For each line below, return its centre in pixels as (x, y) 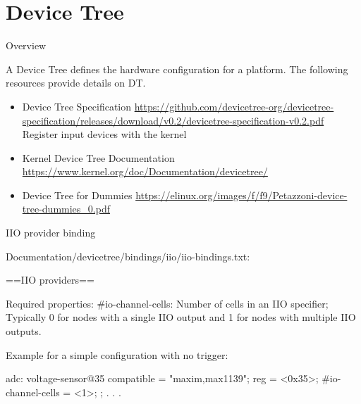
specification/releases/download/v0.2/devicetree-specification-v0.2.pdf (173, 120)
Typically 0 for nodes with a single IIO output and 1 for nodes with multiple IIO (181, 317)
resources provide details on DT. (76, 83)
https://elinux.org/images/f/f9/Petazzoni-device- (241, 195)
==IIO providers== (50, 280)
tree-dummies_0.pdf (66, 209)
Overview (26, 45)
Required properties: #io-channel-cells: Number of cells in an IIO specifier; (167, 303)
